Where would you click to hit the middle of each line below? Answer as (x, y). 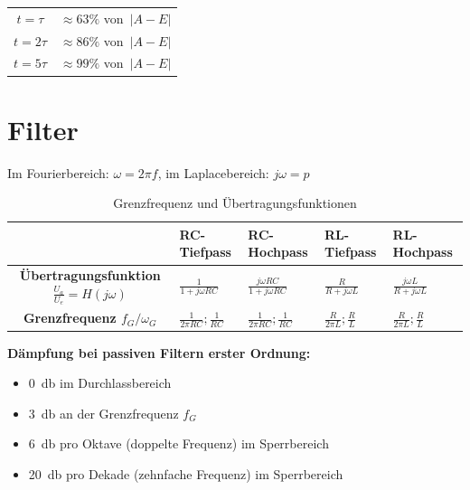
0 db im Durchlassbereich (100, 383)
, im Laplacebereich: (213, 172)
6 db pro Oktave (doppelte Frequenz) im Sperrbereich (179, 443)
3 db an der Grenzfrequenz (103, 413)
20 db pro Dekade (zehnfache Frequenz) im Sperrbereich (186, 474)
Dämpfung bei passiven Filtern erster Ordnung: (159, 352)
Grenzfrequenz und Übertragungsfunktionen (235, 203)
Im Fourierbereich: (58, 172)
